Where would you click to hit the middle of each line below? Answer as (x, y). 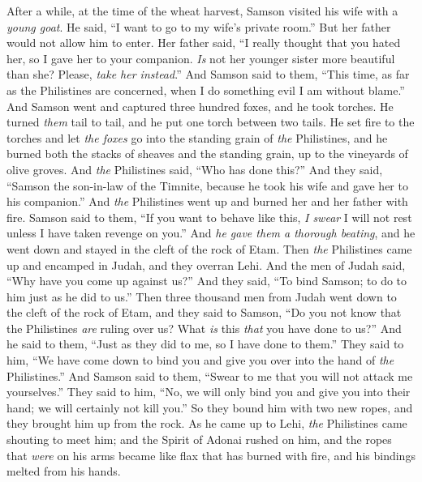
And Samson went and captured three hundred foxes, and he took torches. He (200, 106)
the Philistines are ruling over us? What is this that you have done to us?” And (204, 328)
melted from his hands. (64, 471)
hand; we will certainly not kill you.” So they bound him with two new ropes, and (210, 407)
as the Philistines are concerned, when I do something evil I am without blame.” (206, 90)
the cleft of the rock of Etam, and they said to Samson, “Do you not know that (204, 312)
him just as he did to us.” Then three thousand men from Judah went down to (202, 296)
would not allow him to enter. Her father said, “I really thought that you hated (204, 43)
